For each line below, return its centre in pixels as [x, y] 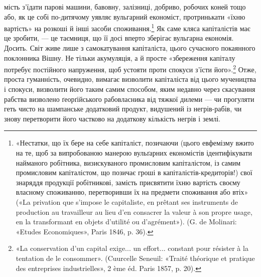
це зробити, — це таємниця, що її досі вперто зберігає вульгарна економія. [119, 38]
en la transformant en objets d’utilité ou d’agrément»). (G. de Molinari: [126, 222]
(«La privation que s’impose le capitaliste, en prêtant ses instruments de [127, 202]
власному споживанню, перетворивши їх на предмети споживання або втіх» [132, 192]
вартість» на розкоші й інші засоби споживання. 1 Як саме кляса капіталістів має [127, 27]
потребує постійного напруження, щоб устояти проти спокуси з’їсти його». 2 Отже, [130, 68]
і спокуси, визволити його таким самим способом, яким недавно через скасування [130, 89]
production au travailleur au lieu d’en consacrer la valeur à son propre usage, [134, 212]
